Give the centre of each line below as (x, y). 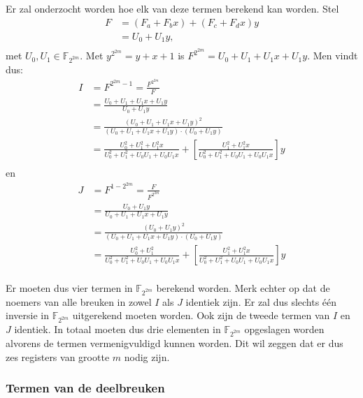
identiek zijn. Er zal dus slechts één (261, 301)
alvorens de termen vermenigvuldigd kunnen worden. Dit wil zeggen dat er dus (175, 342)
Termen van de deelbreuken (85, 388)
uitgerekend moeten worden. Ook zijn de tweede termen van (201, 315)
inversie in (27, 315)
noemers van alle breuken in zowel (79, 301)
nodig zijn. (147, 356)
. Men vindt (333, 56)
